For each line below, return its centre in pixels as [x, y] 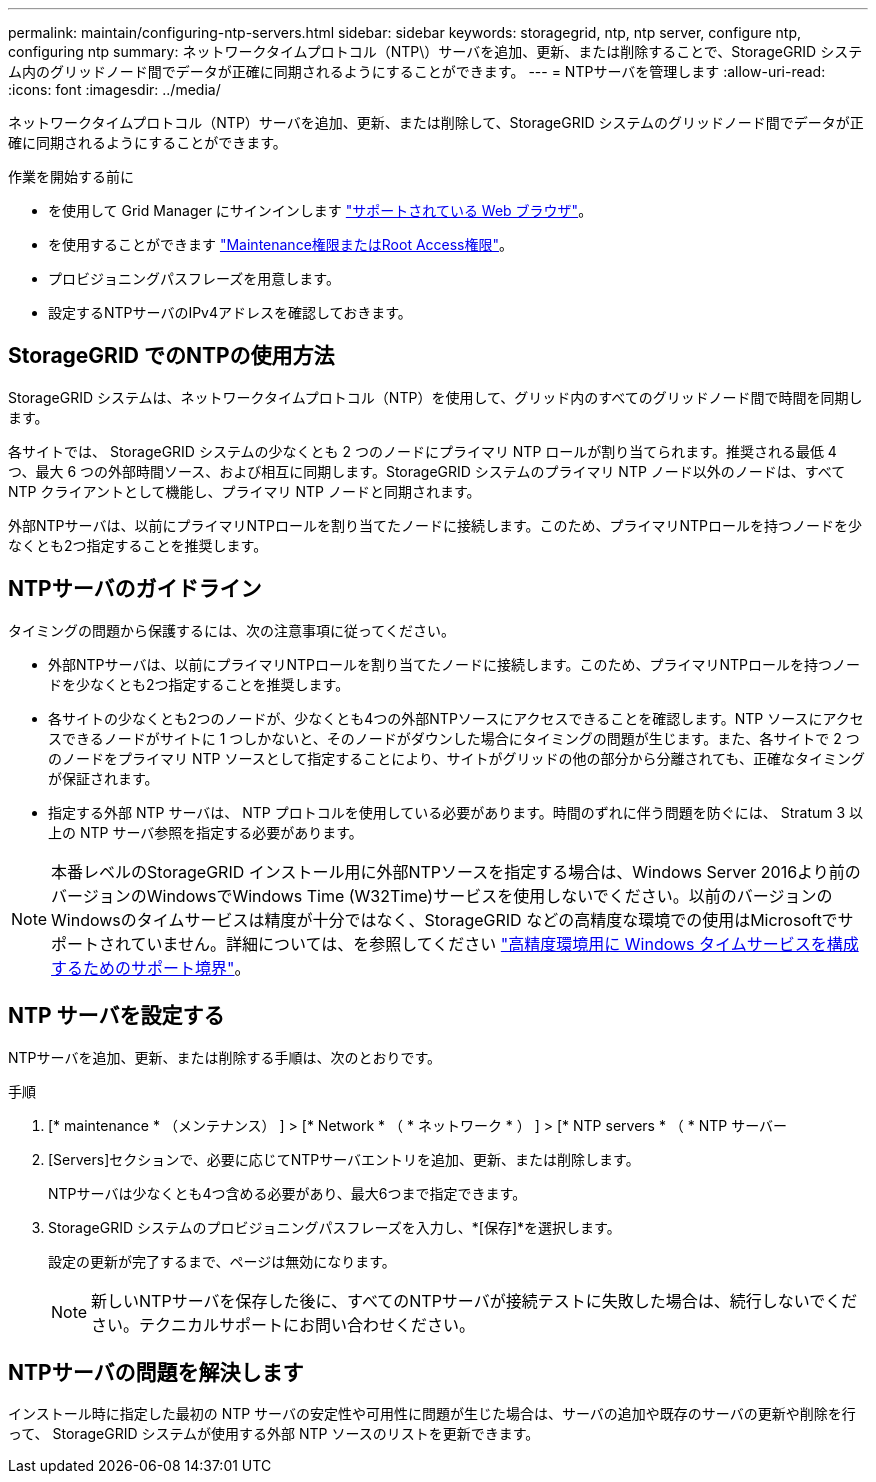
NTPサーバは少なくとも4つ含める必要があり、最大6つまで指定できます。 [287, 1193]
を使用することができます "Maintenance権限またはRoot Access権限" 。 [281, 244]
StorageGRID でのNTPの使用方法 [171, 356]
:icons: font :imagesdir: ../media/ [114, 89]
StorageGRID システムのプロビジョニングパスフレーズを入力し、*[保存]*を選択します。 [334, 1227]
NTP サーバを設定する [116, 1016]
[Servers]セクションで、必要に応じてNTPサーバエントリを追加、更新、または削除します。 [344, 1159]
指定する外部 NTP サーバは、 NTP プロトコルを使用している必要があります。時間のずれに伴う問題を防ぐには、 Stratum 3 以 [456, 812]
